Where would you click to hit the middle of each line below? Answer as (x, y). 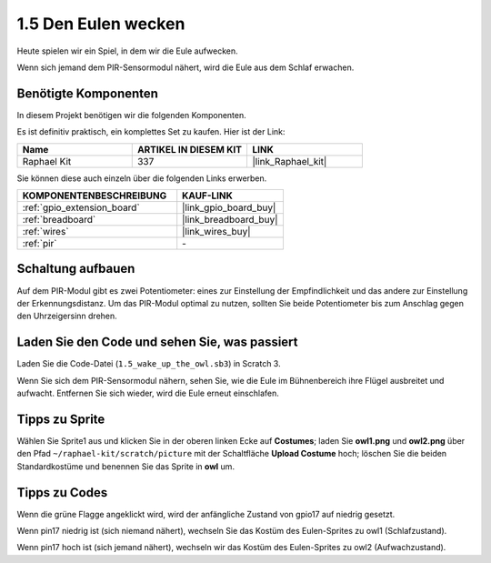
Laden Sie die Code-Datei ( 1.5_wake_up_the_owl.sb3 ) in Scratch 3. (149, 364)
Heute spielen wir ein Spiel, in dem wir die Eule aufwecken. (127, 51)
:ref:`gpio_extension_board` (81, 207)
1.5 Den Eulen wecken (101, 24)
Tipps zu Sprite (61, 419)
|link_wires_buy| (216, 232)
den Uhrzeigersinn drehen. (67, 316)
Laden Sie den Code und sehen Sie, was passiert (158, 342)
